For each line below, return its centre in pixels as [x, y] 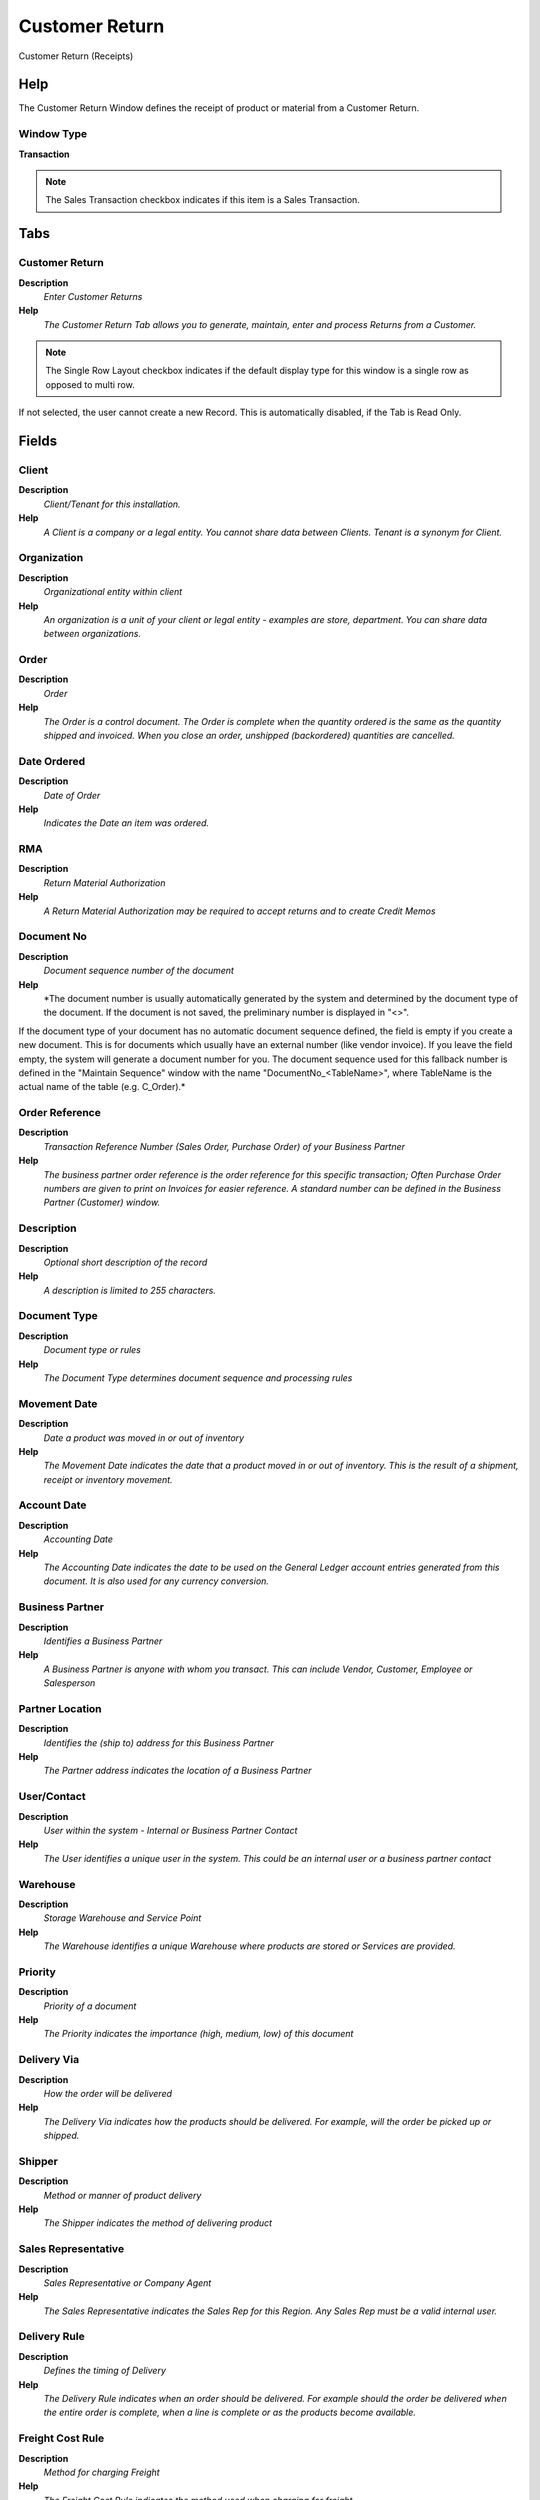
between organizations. [92, 634]
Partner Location [60, 1708]
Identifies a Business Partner [103, 1641]
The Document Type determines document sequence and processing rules [198, 1378]
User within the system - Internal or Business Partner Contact [170, 1830]
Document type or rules [92, 1350]
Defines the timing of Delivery [105, 2371]
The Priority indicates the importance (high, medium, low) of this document [198, 2034]
